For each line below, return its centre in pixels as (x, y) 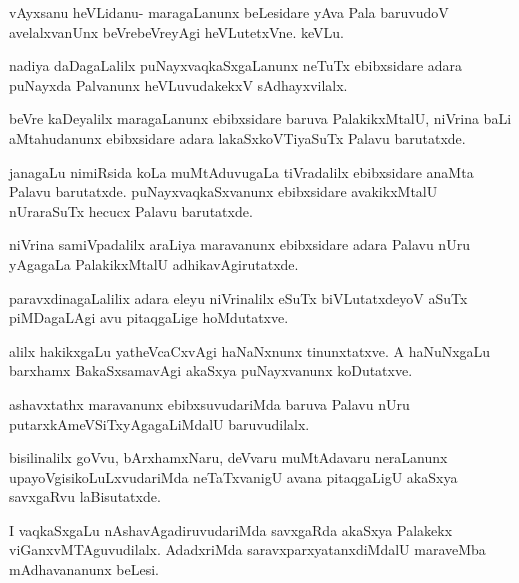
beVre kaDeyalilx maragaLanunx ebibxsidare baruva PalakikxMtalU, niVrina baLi (260, 118)
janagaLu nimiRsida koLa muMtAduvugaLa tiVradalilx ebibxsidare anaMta (241, 171)
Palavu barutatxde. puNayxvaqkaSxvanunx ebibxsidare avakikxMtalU (223, 191)
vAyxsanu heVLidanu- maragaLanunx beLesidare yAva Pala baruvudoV (229, 12)
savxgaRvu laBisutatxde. (85, 496)
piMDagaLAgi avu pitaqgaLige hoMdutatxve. (149, 317)
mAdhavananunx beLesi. (84, 569)
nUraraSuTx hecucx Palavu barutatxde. (131, 210)
